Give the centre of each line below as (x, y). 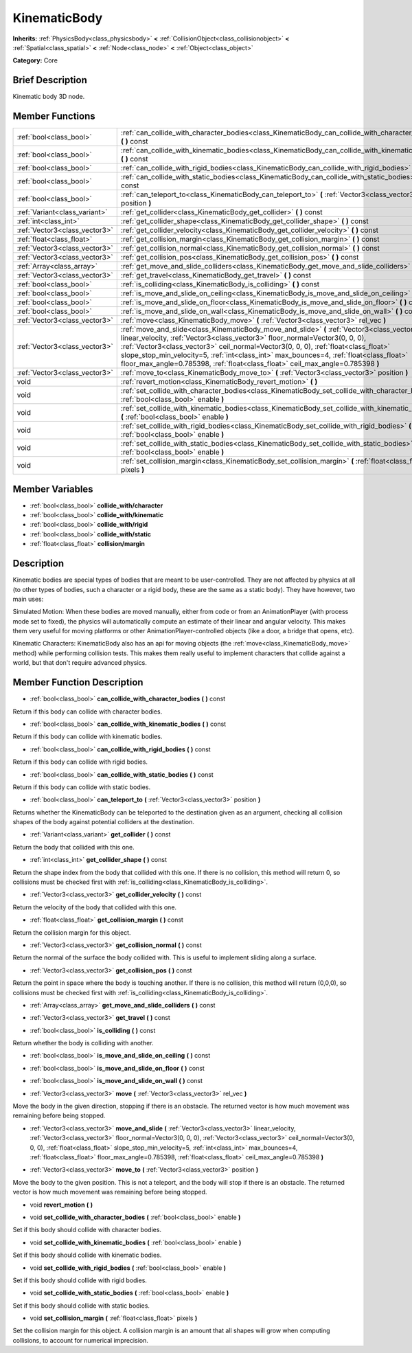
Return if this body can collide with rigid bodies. (80, 762)
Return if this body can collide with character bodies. (88, 712)
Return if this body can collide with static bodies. (82, 787)
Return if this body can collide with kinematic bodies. (88, 737)
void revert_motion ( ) (61, 1205)
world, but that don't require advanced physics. (80, 663)
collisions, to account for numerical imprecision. (81, 1340)
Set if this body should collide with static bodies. (81, 1306)
